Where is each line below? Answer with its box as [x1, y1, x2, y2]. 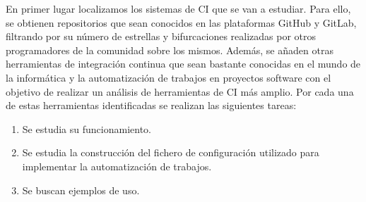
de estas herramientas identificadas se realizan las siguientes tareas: [6, 98, 297, 113]
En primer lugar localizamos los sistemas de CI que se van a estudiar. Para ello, [6, 1, 351, 15]
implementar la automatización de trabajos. [22, 158, 212, 173]
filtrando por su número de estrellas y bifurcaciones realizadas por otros [6, 29, 317, 44]
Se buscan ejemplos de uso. [22, 182, 140, 197]
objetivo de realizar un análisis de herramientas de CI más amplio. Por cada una [6, 84, 354, 99]
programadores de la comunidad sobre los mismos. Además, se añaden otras [6, 42, 333, 57]
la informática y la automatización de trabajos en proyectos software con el [6, 70, 331, 84]
